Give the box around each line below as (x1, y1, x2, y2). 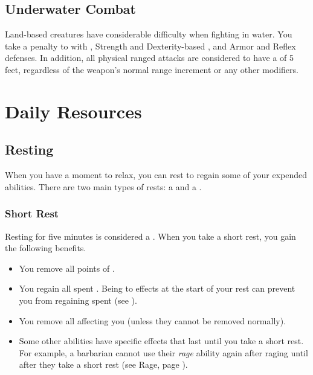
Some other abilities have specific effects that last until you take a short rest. (19, 335, 304, 347)
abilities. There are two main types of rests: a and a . (5, 180, 202, 193)
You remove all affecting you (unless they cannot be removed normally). (19, 314, 286, 327)
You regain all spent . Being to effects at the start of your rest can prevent (19, 282, 295, 295)
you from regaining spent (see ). (19, 293, 137, 306)
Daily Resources (5, 98, 142, 123)
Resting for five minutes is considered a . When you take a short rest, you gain (5, 229, 296, 242)
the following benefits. (5, 242, 86, 254)
